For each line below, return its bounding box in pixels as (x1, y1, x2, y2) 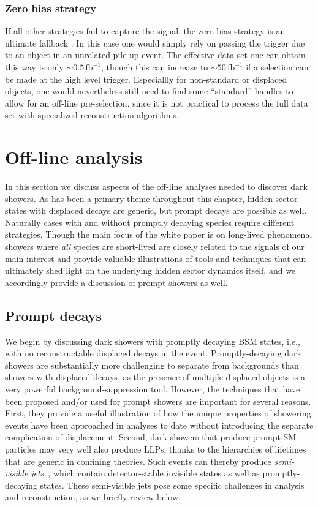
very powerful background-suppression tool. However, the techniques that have (5, 383, 300, 396)
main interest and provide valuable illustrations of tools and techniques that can (5, 252, 306, 265)
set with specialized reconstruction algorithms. (5, 108, 179, 121)
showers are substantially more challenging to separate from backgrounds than (5, 358, 299, 371)
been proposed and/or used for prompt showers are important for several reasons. (5, 394, 311, 407)
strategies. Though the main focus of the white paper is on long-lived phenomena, (5, 228, 312, 241)
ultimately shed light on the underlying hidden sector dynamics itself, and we (5, 264, 296, 277)
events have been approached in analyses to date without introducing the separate (5, 418, 314, 431)
